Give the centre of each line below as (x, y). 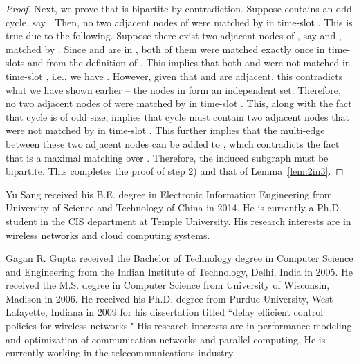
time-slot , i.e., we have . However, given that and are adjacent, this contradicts (174, 76)
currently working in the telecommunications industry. (121, 353)
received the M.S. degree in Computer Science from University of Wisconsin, (168, 285)
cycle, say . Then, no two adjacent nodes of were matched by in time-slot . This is (179, 22)
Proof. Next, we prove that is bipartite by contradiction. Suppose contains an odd (179, 8)
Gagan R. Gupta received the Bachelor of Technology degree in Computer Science (179, 258)
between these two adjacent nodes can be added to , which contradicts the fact (173, 143)
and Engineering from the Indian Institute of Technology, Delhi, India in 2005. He (179, 271)
